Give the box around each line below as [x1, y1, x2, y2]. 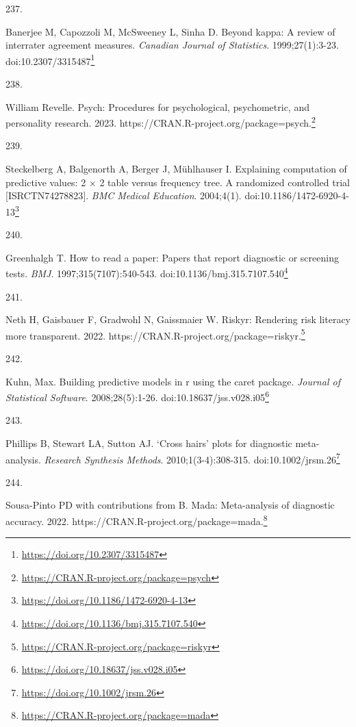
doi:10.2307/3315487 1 [5, 51, 95, 68]
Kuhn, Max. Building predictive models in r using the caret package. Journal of [5, 374, 340, 388]
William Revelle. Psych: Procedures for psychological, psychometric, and [5, 99, 309, 114]
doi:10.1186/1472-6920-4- [244, 188, 349, 203]
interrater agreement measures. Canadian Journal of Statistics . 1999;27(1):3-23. [5, 38, 339, 52]
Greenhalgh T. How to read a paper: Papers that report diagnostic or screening [5, 250, 339, 264]
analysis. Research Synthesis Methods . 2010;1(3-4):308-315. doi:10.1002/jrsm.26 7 [5, 450, 340, 466]
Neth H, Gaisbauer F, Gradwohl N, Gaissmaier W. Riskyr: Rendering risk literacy [5, 312, 351, 327]
